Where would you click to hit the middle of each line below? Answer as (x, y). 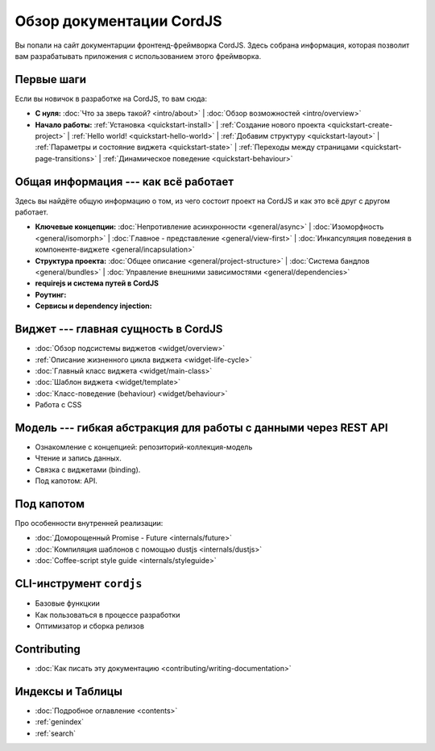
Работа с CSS (58, 405)
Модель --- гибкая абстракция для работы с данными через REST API (201, 428)
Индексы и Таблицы (69, 691)
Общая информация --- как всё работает (124, 181)
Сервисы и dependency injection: (93, 306)
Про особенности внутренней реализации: (89, 524)
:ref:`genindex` (60, 722)
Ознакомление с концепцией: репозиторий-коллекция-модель (144, 447)
